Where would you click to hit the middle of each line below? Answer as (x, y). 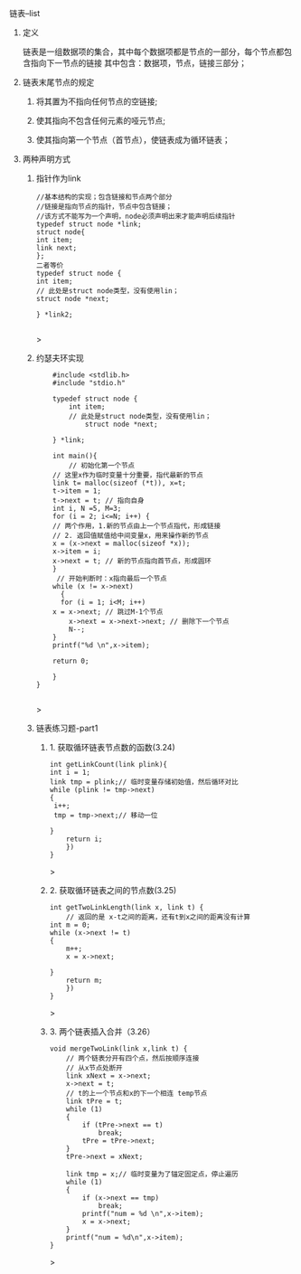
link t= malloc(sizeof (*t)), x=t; (120, 483)
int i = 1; (70, 772)
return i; (85, 839)
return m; (85, 980)
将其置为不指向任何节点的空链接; (97, 101)
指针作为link (58, 178)
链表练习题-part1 (67, 728)
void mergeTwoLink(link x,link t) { (118, 1049)
